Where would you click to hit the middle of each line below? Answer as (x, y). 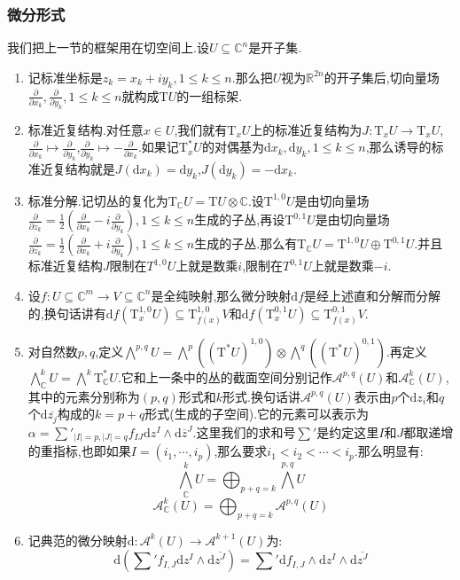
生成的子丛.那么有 (246, 243)
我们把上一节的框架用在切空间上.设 (108, 47)
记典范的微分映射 (78, 540)
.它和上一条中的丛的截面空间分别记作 (225, 376)
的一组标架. (210, 95)
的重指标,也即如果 (79, 451)
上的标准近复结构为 (306, 129)
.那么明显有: (389, 451)
